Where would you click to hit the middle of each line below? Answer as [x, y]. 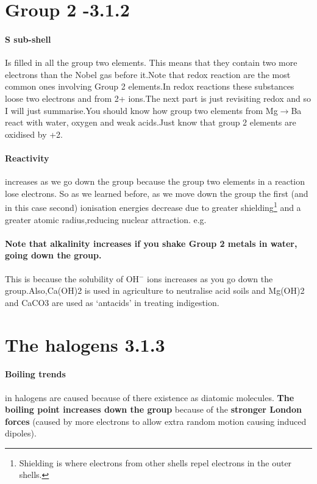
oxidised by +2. [34, 134]
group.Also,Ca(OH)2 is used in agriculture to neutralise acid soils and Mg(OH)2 [155, 290]
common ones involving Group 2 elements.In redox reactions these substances [150, 86]
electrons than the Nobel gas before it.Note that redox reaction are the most [148, 74]
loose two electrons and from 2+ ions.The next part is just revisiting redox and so [158, 98]
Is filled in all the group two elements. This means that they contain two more [151, 62]
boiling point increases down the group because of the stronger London [153, 409]
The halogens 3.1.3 [85, 344]
